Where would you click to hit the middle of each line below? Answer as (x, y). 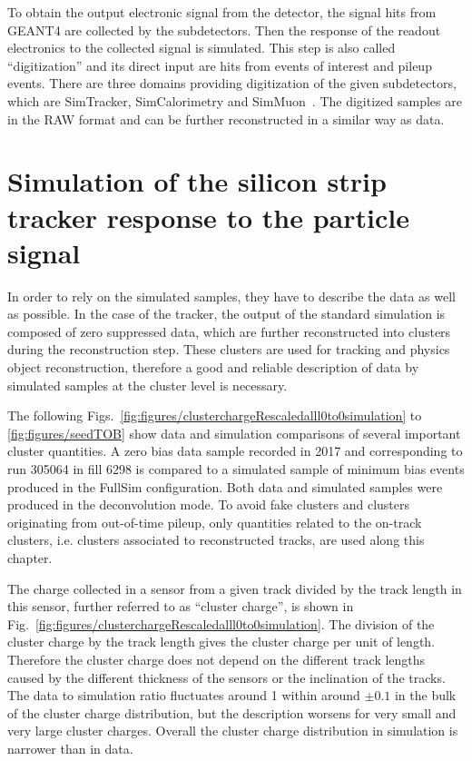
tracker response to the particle (208, 217)
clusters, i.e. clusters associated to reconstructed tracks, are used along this (216, 540)
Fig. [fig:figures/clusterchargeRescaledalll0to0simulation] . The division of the (221, 623)
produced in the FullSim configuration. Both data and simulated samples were (225, 486)
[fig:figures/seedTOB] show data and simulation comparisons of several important (234, 433)
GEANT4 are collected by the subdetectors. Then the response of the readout (224, 30)
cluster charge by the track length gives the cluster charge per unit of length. (221, 642)
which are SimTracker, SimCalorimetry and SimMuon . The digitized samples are (235, 100)
